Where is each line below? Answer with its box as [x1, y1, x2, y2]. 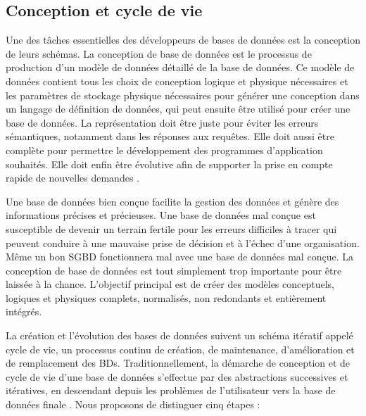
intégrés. [6, 304, 42, 319]
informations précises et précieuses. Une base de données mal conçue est [6, 208, 316, 222]
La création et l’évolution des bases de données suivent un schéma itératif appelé [6, 328, 353, 343]
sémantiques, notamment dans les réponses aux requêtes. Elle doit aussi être [6, 129, 334, 144]
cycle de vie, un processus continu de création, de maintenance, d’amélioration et [6, 341, 355, 356]
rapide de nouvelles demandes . [6, 170, 139, 185]
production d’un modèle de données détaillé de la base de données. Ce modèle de [6, 60, 355, 75]
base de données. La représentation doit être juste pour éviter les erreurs [6, 115, 319, 130]
